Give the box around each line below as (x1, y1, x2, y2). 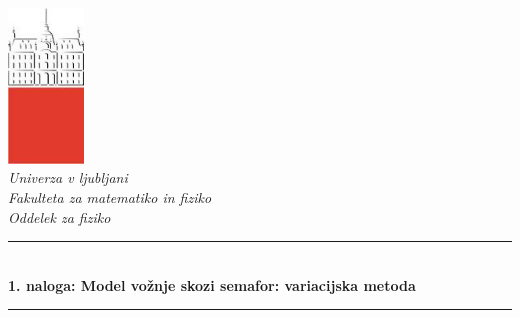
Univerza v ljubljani (8, 167, 128, 188)
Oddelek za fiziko (8, 206, 111, 227)
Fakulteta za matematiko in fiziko (8, 187, 212, 208)
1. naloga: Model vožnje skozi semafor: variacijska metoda (8, 274, 416, 295)
